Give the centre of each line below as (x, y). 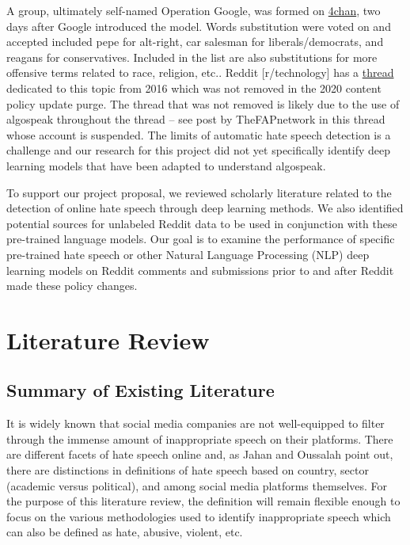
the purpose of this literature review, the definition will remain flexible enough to (203, 501)
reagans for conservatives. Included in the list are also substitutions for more (192, 57)
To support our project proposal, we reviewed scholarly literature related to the (199, 192)
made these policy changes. (72, 286)
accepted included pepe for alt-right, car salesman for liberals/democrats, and (195, 42)
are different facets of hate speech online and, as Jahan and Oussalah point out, (200, 454)
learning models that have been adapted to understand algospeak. (166, 165)
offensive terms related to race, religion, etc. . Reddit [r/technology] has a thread (200, 72)
